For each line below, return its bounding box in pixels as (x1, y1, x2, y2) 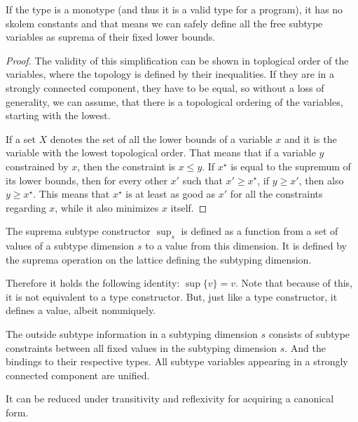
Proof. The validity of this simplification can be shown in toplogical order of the (6, 53, 349, 67)
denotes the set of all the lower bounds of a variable (50, 131, 273, 146)
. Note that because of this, (235, 275, 353, 290)
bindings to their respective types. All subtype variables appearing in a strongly (6, 354, 348, 369)
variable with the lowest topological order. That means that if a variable (6, 145, 316, 160)
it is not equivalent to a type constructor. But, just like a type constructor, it (6, 289, 338, 304)
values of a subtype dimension (6, 238, 135, 253)
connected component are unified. (6, 367, 150, 382)
